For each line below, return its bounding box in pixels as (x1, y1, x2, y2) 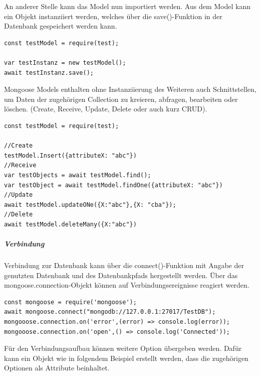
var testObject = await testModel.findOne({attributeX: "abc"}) (4, 181, 223, 189)
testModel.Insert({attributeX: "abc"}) (4, 152, 137, 159)
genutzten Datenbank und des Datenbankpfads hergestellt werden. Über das (4, 270, 238, 280)
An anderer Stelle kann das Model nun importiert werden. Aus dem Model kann (4, 1, 250, 11)
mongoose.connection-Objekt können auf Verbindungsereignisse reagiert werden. (4, 280, 249, 290)
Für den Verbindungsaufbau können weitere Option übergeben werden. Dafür (4, 343, 242, 353)
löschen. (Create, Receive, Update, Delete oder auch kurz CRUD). (4, 103, 207, 114)
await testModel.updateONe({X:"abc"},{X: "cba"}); (4, 201, 176, 208)
